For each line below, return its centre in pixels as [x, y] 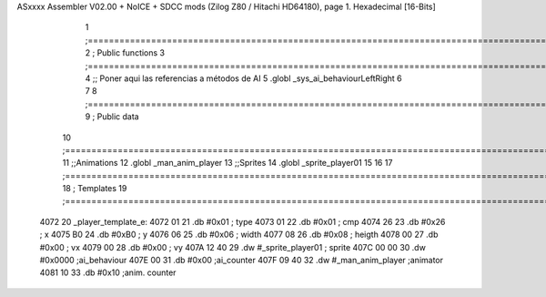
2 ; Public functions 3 [125, 53]
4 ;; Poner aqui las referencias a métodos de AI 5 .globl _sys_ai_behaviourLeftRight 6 [243, 78]
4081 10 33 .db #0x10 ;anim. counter [108, 272]
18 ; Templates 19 [95, 189]
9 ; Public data [112, 117]
